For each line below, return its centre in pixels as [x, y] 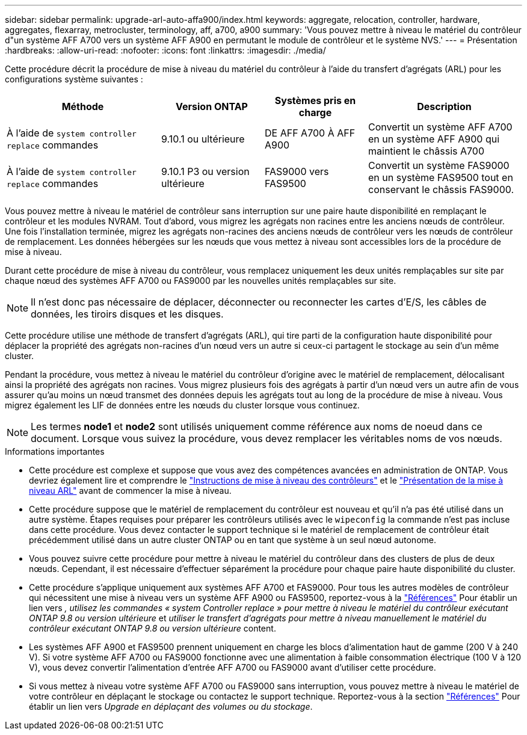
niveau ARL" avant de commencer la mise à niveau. [130, 491]
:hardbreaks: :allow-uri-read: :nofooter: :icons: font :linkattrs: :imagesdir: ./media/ [165, 50]
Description [444, 106]
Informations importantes [55, 451]
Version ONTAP [212, 106]
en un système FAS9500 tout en [441, 177]
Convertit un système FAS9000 [439, 165]
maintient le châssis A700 [426, 151]
